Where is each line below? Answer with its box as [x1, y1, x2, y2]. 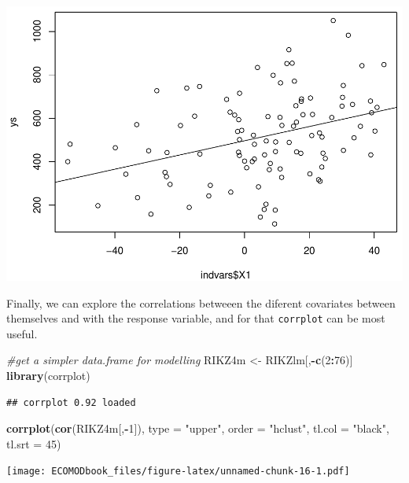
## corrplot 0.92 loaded [6, 396, 136, 408]
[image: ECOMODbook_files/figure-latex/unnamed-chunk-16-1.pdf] [6, 466, 350, 477]
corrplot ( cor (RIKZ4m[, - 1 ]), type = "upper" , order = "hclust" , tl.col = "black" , [6, 420, 389, 437]
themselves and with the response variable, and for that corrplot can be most [6, 310, 385, 326]
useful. [6, 325, 38, 341]
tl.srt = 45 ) [6, 435, 61, 452]
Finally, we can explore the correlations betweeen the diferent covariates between [6, 294, 396, 311]
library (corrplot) [6, 367, 90, 383]
